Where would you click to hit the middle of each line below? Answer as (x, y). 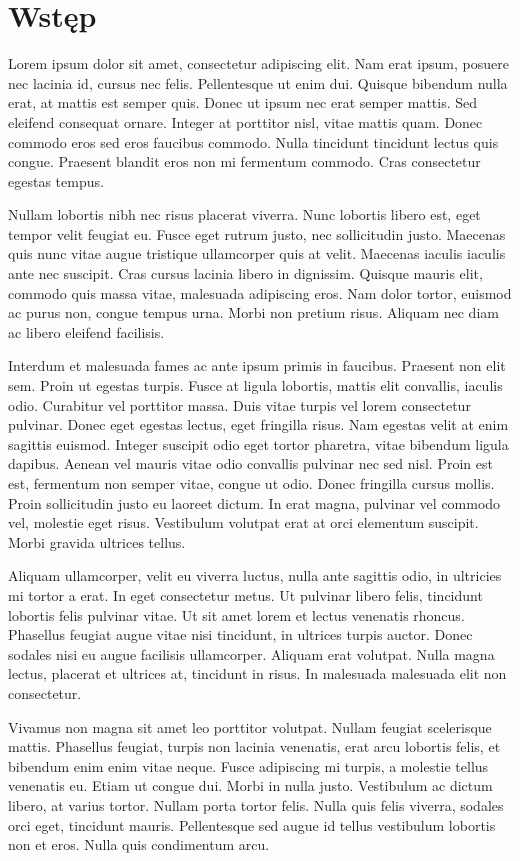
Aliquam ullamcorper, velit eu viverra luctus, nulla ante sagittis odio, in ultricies (255, 575)
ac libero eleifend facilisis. (86, 331)
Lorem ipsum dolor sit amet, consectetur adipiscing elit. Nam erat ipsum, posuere (258, 63)
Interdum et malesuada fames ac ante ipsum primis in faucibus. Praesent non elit (257, 365)
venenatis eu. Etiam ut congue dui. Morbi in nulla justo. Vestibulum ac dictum (250, 785)
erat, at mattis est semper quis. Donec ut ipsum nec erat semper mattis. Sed (243, 102)
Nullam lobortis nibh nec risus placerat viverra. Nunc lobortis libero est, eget (244, 214)
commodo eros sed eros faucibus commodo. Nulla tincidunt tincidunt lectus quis (253, 141)
